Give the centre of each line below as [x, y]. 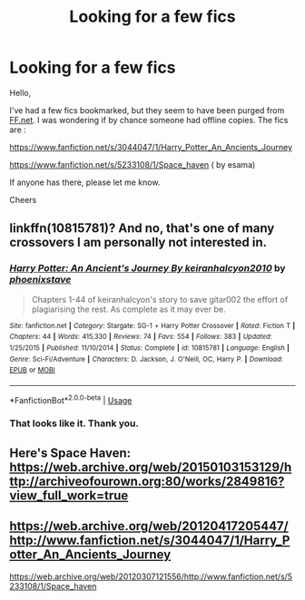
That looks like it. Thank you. [74, 423]
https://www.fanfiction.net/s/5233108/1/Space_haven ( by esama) [133, 164]
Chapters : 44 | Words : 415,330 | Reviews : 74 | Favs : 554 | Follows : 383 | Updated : [141, 337]
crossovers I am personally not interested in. [138, 242]
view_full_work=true [69, 495]
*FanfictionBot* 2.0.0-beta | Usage [71, 399]
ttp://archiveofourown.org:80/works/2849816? [147, 481]
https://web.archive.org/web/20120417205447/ [149, 526]
